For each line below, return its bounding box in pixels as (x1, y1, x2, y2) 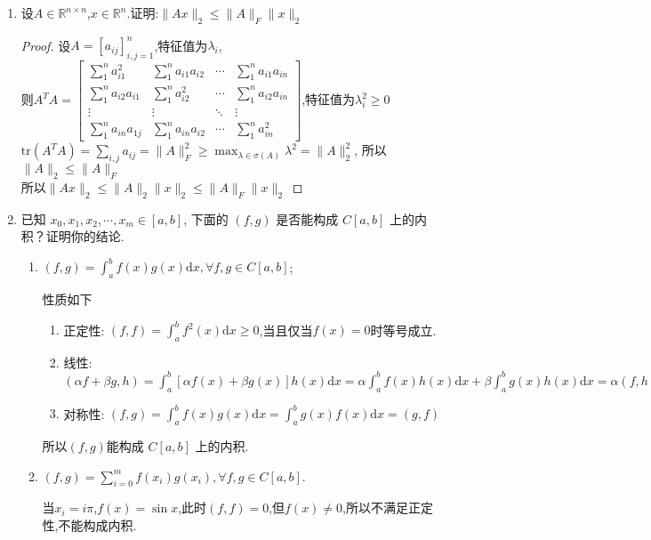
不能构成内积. (58, 516, 137, 535)
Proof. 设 (20, 36, 71, 54)
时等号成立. (370, 320, 437, 339)
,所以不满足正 (342, 498, 421, 517)
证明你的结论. (45, 227, 125, 246)
